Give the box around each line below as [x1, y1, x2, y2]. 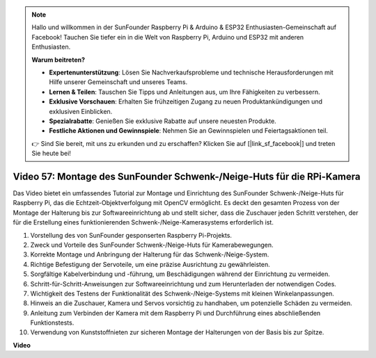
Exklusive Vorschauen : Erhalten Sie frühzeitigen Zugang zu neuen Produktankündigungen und [49, 97, 323, 106]
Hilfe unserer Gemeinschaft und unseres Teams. [49, 78, 188, 86]
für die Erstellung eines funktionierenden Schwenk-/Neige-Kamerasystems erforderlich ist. [13, 218, 274, 227]
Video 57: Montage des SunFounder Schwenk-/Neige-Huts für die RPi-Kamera [13, 170, 361, 182]
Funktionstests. [30, 318, 75, 327]
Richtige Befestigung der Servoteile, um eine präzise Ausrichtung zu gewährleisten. [30, 260, 271, 268]
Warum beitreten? [31, 56, 86, 64]
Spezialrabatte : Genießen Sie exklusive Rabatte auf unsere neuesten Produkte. [49, 117, 276, 125]
